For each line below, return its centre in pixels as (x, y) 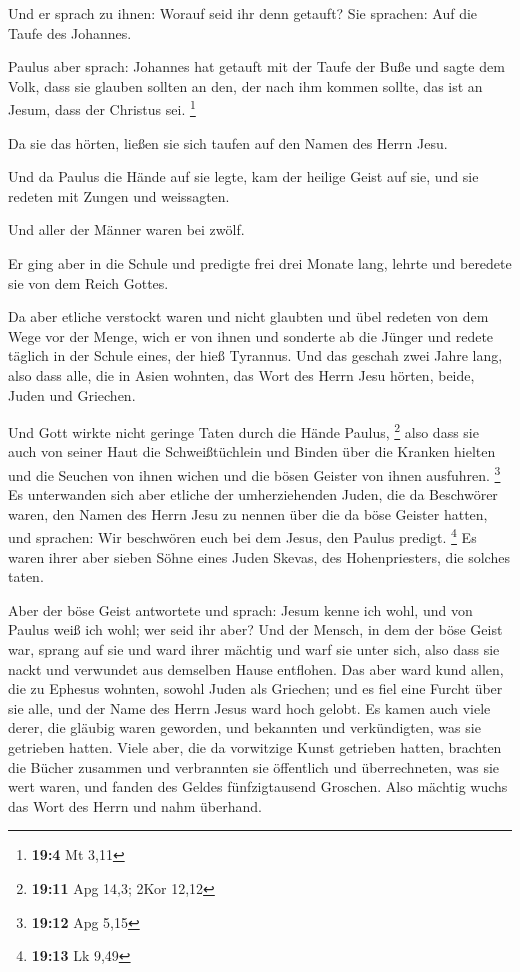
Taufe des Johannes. (70, 32)
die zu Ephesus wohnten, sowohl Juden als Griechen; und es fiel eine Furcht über (255, 688)
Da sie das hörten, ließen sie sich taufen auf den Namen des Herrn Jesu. (228, 142)
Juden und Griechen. (72, 394)
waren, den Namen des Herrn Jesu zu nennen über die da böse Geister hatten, (248, 513)
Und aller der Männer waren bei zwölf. (126, 229)
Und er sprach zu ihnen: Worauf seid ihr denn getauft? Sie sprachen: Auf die (243, 13)
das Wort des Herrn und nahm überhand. (135, 805)
